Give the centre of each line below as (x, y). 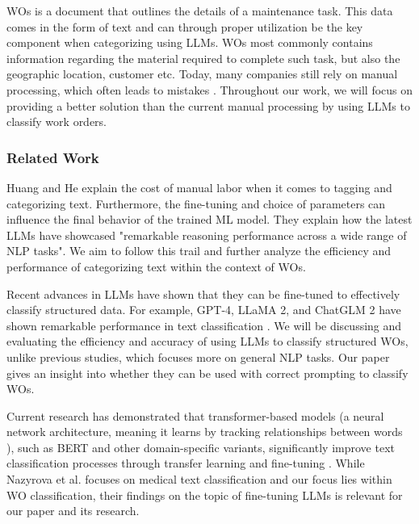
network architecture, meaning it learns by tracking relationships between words (205, 432)
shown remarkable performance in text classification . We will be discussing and (204, 325)
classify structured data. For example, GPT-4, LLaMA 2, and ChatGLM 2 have (204, 310)
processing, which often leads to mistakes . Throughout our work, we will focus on (210, 89)
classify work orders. (57, 122)
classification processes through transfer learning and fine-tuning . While (186, 463)
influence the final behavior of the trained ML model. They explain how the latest (209, 219)
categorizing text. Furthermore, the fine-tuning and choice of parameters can (196, 203)
